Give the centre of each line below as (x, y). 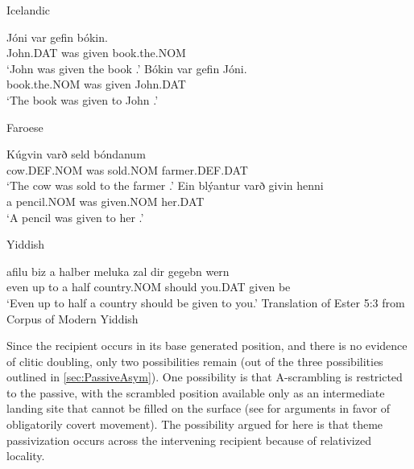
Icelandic (29, 10)
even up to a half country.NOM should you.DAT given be (149, 287)
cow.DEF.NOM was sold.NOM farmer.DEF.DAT (127, 169)
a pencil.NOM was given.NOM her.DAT (106, 201)
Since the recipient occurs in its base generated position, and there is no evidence (207, 346)
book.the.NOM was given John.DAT (96, 84)
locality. (26, 456)
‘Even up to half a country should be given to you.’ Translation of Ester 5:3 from (206, 302)
